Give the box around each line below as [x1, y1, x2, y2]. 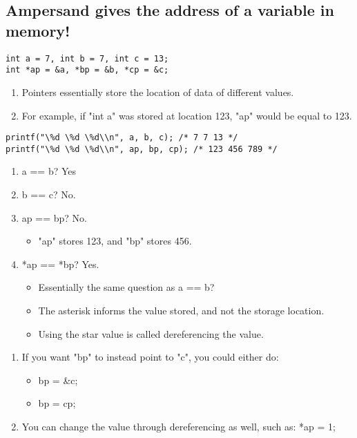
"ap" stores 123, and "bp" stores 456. [38, 234, 192, 248]
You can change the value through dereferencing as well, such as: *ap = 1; [21, 419, 336, 433]
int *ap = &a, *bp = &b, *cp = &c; [6, 65, 169, 75]
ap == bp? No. [21, 210, 87, 225]
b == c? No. [21, 187, 76, 201]
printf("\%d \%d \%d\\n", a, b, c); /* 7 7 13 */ [6, 133, 238, 143]
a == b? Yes [21, 164, 77, 178]
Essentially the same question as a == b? [38, 280, 215, 294]
